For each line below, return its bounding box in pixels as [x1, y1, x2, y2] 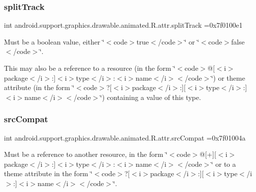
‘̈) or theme [211, 72, 245, 83]
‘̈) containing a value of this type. [100, 92, 201, 102]
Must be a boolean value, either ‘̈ [4, 36, 104, 47]
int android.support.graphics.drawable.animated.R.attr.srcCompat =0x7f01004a [4, 132, 246, 143]
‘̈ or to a [211, 158, 236, 169]
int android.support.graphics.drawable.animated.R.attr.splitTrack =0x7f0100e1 [4, 20, 243, 30]
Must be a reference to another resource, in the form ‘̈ [4, 149, 168, 159]
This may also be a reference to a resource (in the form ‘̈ [4, 63, 176, 73]
